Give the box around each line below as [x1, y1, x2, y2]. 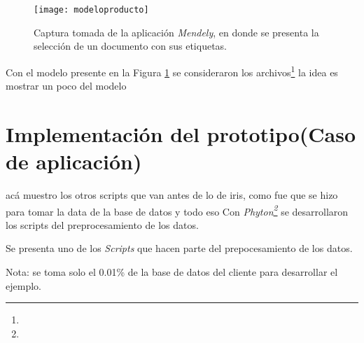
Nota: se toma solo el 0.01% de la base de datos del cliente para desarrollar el [6, 265, 338, 279]
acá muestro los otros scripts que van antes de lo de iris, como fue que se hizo [6, 188, 338, 202]
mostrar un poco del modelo [6, 78, 127, 93]
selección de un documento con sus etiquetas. [34, 38, 227, 53]
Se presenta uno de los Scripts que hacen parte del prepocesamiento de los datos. [6, 241, 353, 255]
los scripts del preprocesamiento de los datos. [6, 217, 199, 232]
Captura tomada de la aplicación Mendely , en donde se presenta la [34, 24, 319, 39]
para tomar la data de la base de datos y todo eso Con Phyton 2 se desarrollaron [6, 202, 349, 218]
